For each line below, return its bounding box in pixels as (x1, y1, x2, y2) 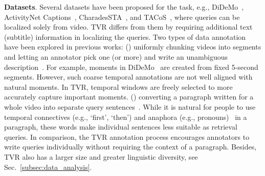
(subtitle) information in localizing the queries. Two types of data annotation (4, 31, 246, 42)
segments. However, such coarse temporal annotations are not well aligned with (4, 71, 253, 82)
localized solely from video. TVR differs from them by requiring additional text (4, 21, 253, 32)
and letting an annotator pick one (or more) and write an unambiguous (4, 51, 228, 62)
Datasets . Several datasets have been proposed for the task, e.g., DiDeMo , (4, 2, 244, 12)
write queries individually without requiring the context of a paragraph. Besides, (4, 141, 257, 152)
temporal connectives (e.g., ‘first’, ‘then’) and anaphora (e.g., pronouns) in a (4, 111, 247, 122)
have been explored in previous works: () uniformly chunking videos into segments (4, 41, 261, 52)
